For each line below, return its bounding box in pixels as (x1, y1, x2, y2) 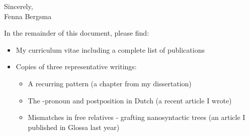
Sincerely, (4, 1, 33, 11)
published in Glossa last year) (28, 121, 120, 132)
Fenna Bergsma (4, 11, 52, 21)
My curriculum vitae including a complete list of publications (16, 44, 205, 55)
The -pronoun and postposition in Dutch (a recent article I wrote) (28, 95, 232, 105)
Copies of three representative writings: (16, 61, 137, 72)
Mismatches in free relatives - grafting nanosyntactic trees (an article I (28, 112, 245, 122)
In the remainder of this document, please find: (4, 28, 149, 38)
